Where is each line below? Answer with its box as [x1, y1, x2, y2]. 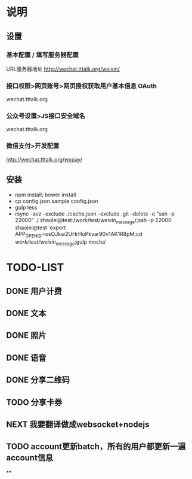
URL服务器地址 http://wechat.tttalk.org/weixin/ [6, 65, 120, 72]
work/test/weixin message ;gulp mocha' [14, 238, 107, 247]
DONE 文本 [6, 308, 47, 318]
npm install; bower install [14, 191, 76, 198]
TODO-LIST [6, 261, 64, 274]
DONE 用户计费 [6, 286, 63, 296]
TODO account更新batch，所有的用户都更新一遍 [6, 441, 186, 452]
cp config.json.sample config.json [14, 197, 98, 204]
